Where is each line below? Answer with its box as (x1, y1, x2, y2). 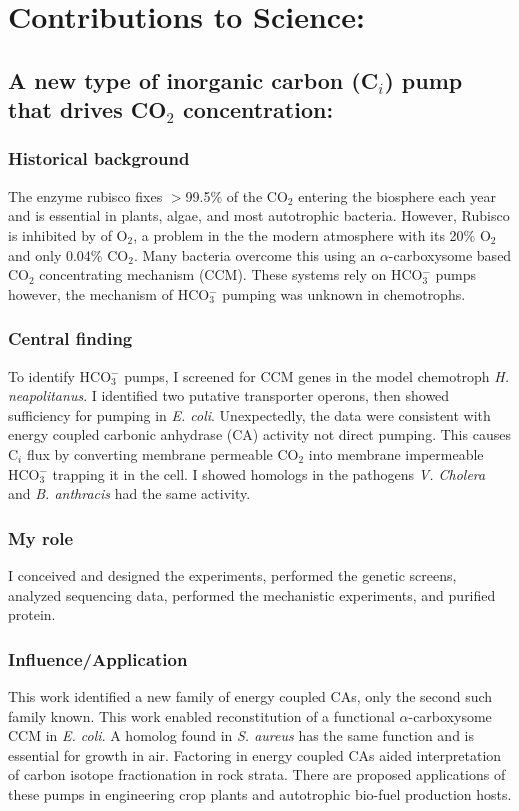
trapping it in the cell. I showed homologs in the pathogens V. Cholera (52, 463, 486, 484)
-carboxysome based (388, 244, 512, 265)
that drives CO (8, 94, 167, 125)
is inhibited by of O (8, 224, 128, 245)
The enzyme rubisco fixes (8, 185, 163, 206)
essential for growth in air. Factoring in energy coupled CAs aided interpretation (8, 744, 502, 765)
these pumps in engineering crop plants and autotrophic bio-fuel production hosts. (8, 783, 512, 804)
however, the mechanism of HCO (8, 283, 210, 304)
